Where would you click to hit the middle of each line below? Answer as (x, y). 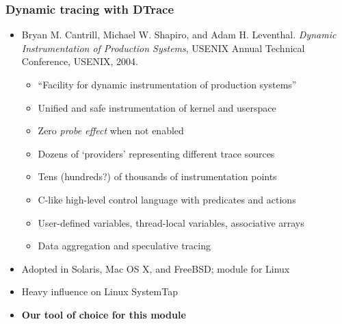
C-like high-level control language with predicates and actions (167, 199)
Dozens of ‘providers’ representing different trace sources (156, 153)
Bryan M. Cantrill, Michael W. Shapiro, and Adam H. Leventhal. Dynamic (179, 35)
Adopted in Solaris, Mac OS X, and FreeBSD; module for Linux (156, 268)
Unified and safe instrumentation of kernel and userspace (157, 107)
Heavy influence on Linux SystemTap (100, 291)
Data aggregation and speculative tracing (124, 246)
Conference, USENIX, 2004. (80, 61)
